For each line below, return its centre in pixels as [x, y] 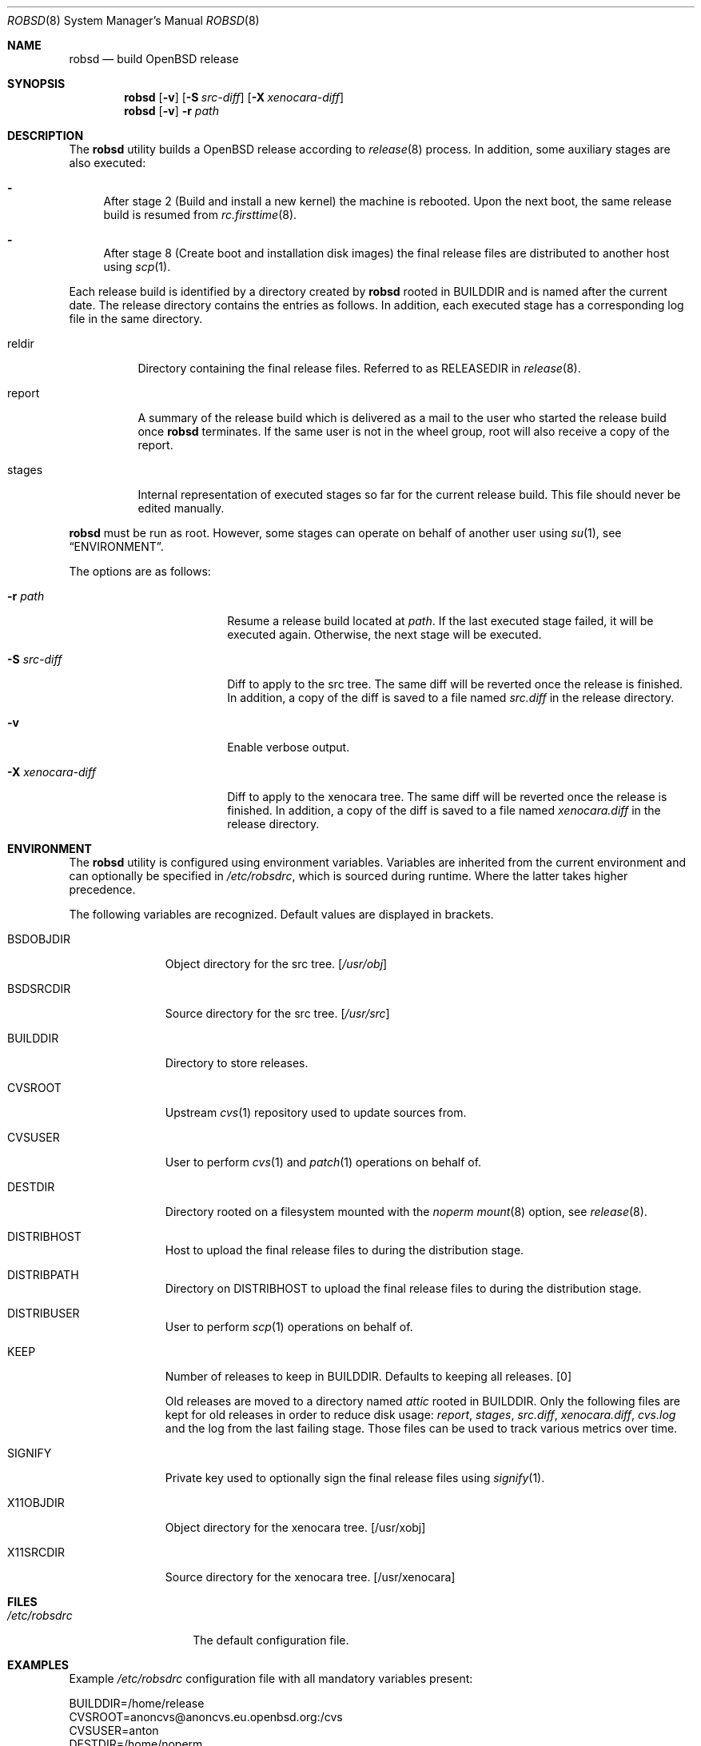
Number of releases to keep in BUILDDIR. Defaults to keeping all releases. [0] [368, 1376]
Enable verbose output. [289, 747]
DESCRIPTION [46, 136]
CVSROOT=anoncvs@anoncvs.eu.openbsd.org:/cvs [206, 1717]
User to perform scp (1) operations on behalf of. [289, 1327]
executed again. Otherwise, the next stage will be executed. [384, 634]
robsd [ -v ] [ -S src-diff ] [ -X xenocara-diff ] [234, 97]
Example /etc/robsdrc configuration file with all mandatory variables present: [271, 1678]
